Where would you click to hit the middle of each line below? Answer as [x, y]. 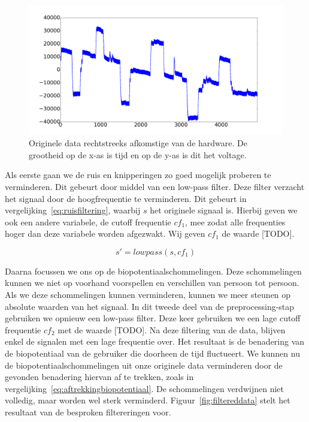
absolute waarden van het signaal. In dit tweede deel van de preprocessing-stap [150, 306]
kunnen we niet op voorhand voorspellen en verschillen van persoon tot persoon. [152, 283]
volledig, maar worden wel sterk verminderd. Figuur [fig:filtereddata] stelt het [148, 400]
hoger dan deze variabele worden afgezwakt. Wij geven [105, 233]
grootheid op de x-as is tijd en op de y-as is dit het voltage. [138, 154]
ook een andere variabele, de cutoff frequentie [88, 221]
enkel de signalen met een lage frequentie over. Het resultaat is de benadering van [155, 341]
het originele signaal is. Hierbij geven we [224, 210]
